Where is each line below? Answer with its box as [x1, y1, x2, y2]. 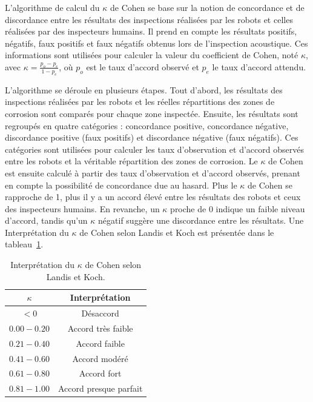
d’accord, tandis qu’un [5, 214, 88, 227]
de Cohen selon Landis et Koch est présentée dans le [79, 226, 274, 238]
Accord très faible [67, 321, 133, 334]
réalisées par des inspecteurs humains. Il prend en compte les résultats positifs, [5, 25, 297, 38]
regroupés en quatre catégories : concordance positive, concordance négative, [5, 119, 289, 132]
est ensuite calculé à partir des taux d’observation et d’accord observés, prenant [5, 166, 300, 179]
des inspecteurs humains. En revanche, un [5, 202, 160, 215]
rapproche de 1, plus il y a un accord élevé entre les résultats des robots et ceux [5, 190, 301, 203]
